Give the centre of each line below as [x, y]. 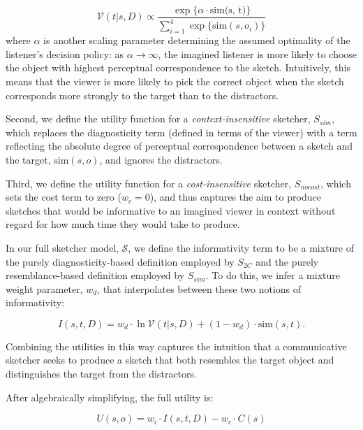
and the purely [287, 261]
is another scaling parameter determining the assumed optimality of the [197, 40]
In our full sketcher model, [62, 247]
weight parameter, [44, 288]
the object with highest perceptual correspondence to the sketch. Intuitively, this [178, 67]
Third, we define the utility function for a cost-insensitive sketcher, [149, 183]
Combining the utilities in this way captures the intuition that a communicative [176, 346]
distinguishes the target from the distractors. [101, 374]
